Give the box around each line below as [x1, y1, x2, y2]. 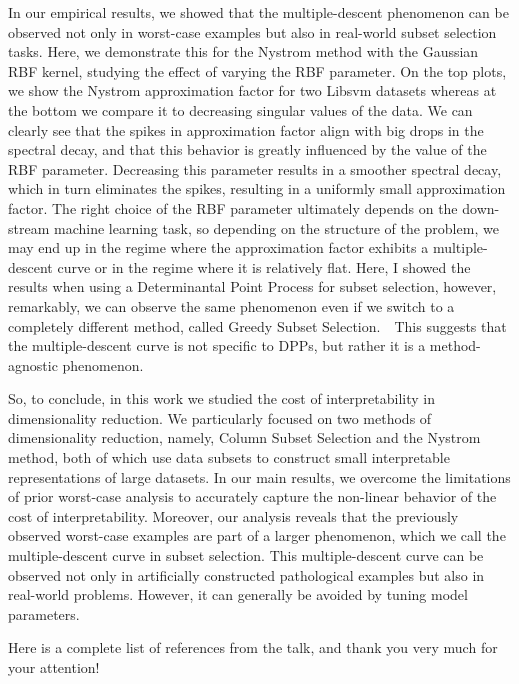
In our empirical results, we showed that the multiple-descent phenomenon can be [8, 2, 509, 22]
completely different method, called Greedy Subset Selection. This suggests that [8, 315, 507, 336]
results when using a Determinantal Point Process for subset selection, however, [8, 276, 497, 297]
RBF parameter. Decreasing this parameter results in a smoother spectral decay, [8, 158, 502, 179]
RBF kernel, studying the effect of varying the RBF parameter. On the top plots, [8, 60, 507, 81]
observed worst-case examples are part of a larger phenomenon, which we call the [8, 525, 506, 546]
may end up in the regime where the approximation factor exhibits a [8, 237, 429, 258]
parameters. [8, 603, 80, 624]
